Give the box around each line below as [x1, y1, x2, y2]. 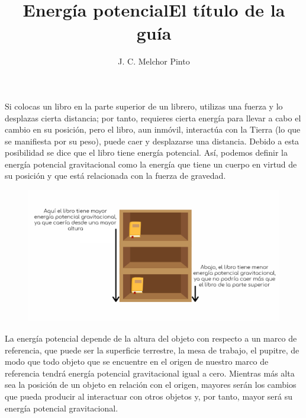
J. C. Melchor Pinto [118, 55, 190, 67]
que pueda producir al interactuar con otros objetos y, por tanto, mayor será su [5, 390, 292, 402]
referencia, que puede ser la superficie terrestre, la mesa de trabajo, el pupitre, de [5, 343, 299, 356]
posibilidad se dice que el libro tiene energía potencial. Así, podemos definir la [5, 146, 288, 159]
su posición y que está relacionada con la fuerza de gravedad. [5, 169, 226, 182]
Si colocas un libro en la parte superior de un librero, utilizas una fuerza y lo [5, 99, 283, 112]
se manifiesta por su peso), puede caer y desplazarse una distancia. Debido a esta [5, 134, 299, 147]
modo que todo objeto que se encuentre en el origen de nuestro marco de [5, 355, 269, 368]
